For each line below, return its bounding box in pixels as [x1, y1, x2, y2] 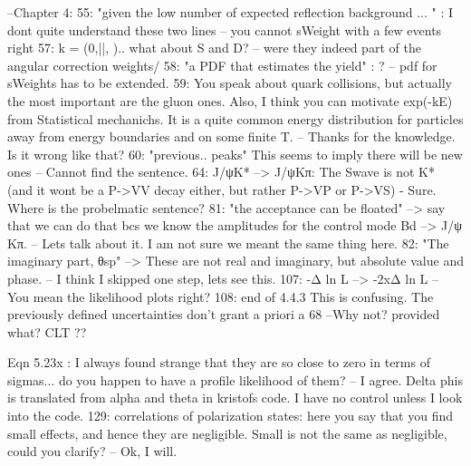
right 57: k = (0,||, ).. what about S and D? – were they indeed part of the [7, 38, 421, 57]
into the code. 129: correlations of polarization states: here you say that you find [7, 406, 454, 425]
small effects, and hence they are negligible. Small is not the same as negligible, [7, 423, 447, 442]
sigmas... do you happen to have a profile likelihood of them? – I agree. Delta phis [7, 370, 463, 389]
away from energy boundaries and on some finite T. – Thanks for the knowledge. [7, 127, 456, 146]
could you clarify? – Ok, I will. [7, 442, 178, 461]
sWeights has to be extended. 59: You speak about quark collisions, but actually [7, 73, 452, 92]
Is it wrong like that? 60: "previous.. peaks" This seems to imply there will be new [7, 144, 463, 163]
